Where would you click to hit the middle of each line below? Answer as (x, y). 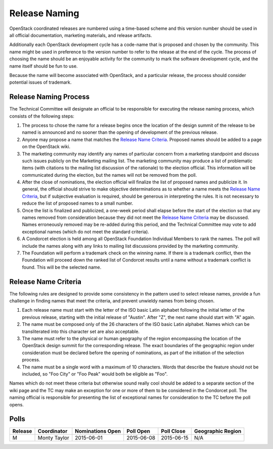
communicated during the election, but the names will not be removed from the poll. (109, 175)
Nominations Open (98, 431)
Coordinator (53, 431)
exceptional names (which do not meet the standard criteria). (85, 232)
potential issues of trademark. (40, 82)
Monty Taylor (53, 438)
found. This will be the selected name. (62, 267)
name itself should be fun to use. (43, 66)
